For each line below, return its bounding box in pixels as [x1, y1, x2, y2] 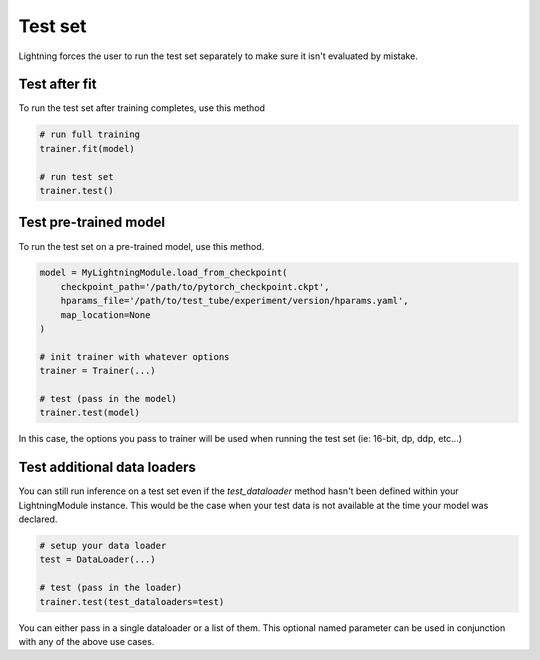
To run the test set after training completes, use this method [18, 102, 265, 114]
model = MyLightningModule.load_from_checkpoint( [39, 267, 288, 279]
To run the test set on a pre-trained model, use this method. [18, 240, 265, 252]
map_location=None [60, 309, 151, 320]
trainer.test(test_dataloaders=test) [39, 596, 225, 607]
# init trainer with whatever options [39, 351, 230, 362]
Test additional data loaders [18, 459, 197, 476]
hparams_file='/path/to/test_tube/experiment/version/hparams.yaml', [60, 295, 409, 307]
